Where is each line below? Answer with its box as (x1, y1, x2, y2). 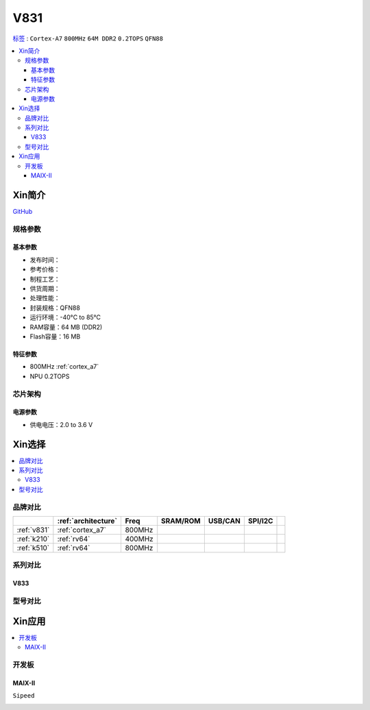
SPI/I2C (247, 516, 273, 526)
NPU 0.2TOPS (29, 372, 70, 380)
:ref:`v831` (16, 525, 50, 535)
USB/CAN (208, 516, 241, 526)
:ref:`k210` (16, 534, 50, 543)
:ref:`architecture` (57, 516, 118, 526)
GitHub (12, 207, 33, 215)
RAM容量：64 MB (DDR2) (29, 323, 103, 331)
